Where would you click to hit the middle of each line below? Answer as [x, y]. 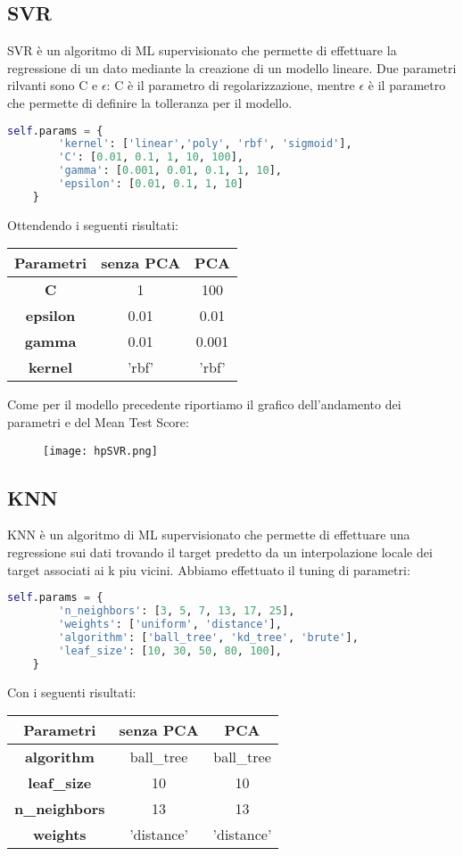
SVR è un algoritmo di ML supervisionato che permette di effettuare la [202, 50]
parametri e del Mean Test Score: [98, 422]
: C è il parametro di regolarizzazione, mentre [231, 85]
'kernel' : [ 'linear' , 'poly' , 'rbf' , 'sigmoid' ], [205, 144]
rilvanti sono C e [53, 85]
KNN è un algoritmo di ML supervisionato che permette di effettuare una [209, 535]
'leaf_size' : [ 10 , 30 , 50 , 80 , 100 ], [170, 650]
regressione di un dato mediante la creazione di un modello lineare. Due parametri [232, 67]
